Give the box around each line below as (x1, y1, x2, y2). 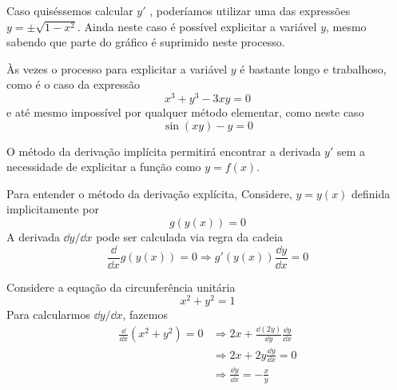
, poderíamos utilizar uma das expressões (149, 2, 351, 18)
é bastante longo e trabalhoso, (240, 60, 387, 77)
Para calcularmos (6, 306, 90, 323)
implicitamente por (6, 201, 99, 217)
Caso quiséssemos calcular (6, 2, 133, 18)
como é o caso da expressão (6, 76, 141, 93)
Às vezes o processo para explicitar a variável (6, 60, 228, 77)
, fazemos (122, 306, 168, 323)
